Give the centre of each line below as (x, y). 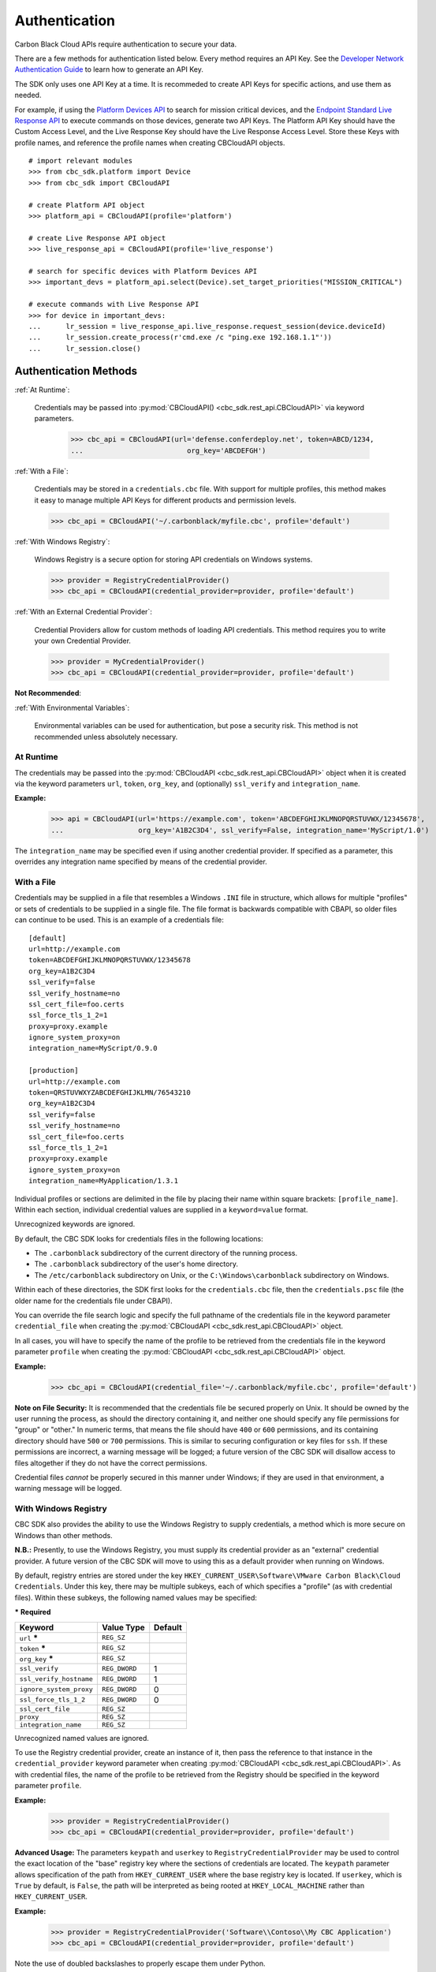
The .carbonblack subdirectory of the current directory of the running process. (166, 1253)
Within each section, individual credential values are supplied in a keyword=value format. (161, 1209)
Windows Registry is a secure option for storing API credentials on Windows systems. (173, 559)
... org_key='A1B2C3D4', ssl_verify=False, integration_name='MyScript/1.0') (240, 830)
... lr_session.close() (85, 348)
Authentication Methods (76, 371)
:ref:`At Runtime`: (42, 390)
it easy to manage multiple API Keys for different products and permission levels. (166, 500)
